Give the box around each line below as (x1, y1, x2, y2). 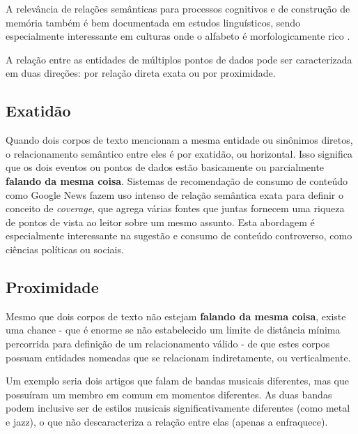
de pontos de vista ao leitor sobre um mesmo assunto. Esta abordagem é (6, 214, 315, 229)
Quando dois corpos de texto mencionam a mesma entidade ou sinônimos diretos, (6, 133, 353, 147)
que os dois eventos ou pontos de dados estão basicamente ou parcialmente (6, 160, 325, 174)
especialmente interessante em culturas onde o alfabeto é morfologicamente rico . (6, 29, 350, 43)
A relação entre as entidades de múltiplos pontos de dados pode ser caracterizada (6, 52, 352, 66)
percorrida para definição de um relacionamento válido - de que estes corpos (6, 336, 330, 350)
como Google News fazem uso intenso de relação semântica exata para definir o (6, 187, 344, 202)
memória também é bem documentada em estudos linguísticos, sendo (6, 15, 301, 29)
